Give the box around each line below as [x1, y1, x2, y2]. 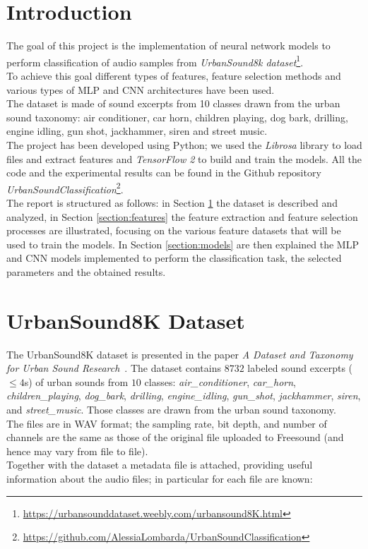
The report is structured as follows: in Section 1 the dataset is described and [6, 195, 338, 210]
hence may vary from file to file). [6, 443, 148, 458]
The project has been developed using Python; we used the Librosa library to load [6, 137, 362, 152]
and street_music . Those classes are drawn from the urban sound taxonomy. [6, 402, 336, 417]
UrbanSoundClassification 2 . [6, 179, 124, 196]
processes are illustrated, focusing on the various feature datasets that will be [6, 223, 341, 238]
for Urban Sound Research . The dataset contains [6, 361, 221, 375]
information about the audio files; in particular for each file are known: [6, 471, 313, 485]
